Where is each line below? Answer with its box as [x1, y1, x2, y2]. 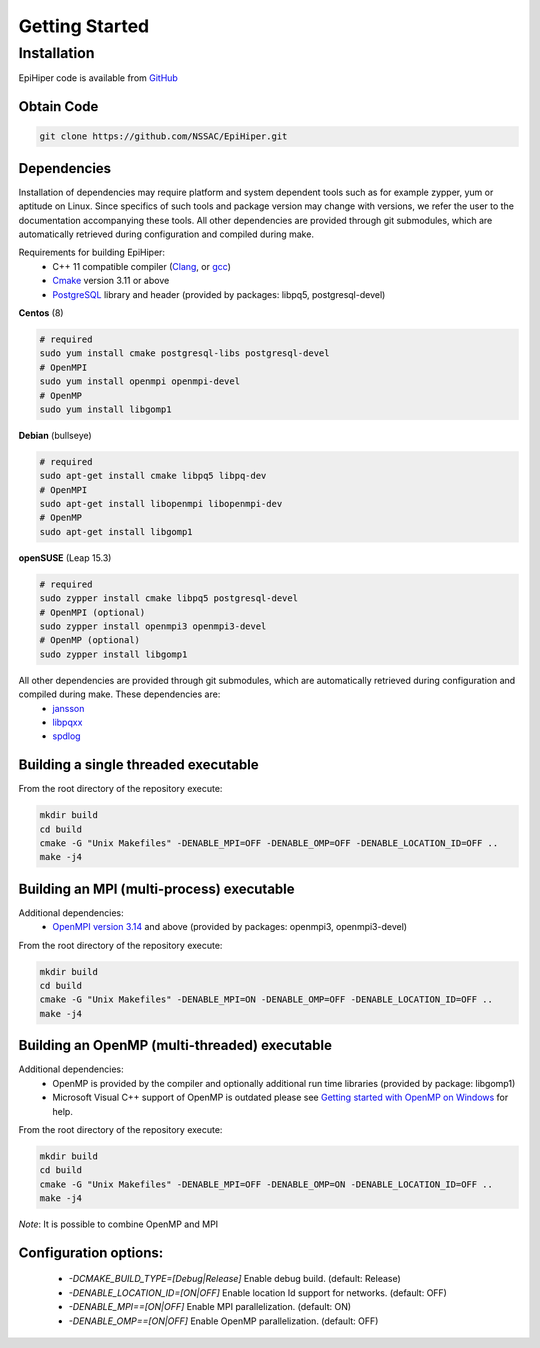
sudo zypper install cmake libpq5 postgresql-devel [39, 593, 299, 604]
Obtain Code [18, 98, 99, 115]
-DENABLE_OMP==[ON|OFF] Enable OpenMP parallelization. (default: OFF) [68, 1315, 379, 1327]
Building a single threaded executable [18, 756, 259, 774]
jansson [52, 702, 85, 714]
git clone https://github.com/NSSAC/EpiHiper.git [39, 131, 288, 142]
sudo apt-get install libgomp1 [39, 526, 194, 537]
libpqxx [52, 716, 83, 728]
